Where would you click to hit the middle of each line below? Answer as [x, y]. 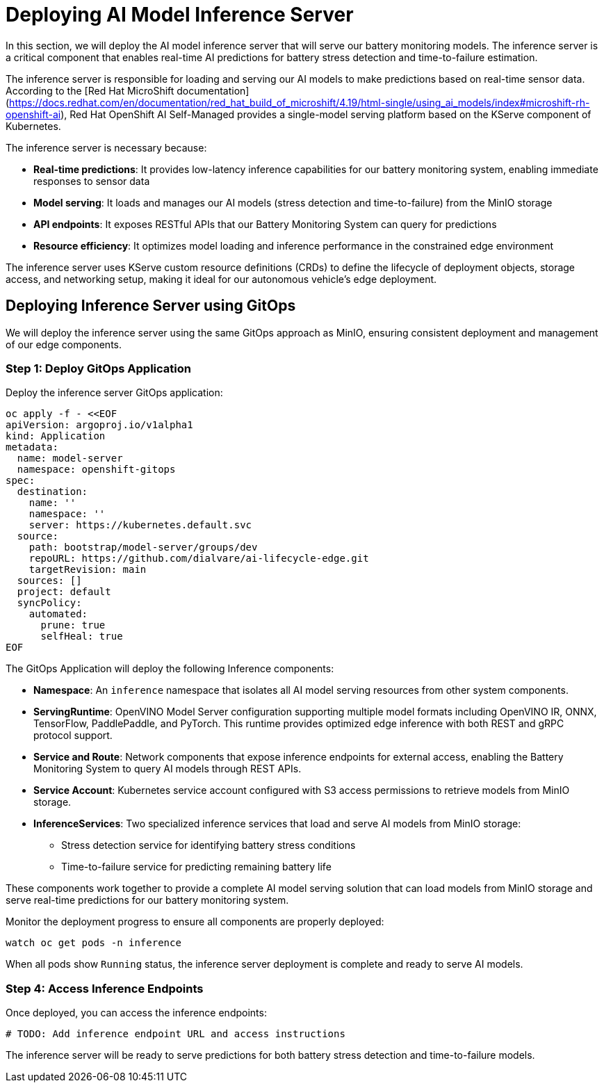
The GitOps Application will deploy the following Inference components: [170, 669]
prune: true [73, 625]
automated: [58, 614]
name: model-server [70, 458]
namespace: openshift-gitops [96, 470]
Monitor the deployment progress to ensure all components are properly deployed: [195, 922]
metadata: [32, 447]
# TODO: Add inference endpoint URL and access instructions [176, 1034]
